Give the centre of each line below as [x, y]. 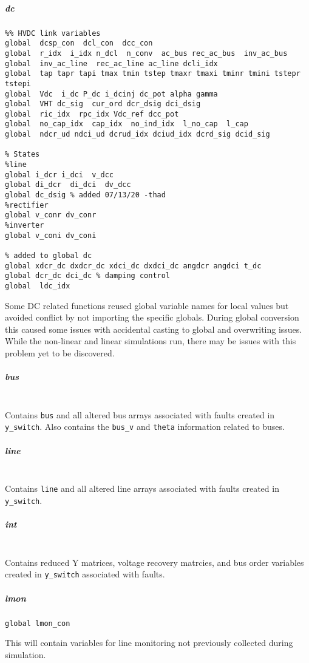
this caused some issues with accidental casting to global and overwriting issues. [154, 329]
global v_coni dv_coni [51, 235]
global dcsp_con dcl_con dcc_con [79, 43]
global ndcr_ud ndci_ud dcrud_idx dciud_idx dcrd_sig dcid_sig [138, 134]
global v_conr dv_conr [51, 215]
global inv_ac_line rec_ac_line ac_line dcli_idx [111, 63]
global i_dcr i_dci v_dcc [59, 175]
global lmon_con [38, 623]
